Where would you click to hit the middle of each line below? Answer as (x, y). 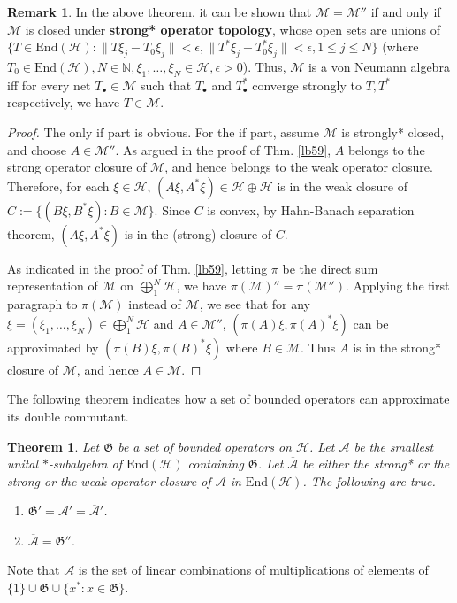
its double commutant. (68, 416)
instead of (155, 304)
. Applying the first (397, 286)
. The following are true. (369, 480)
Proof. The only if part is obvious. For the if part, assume (163, 131)
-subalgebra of (85, 464)
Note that (34, 570)
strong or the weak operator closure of (109, 480)
